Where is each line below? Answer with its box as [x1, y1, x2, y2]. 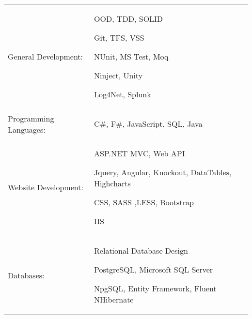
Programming [8, 112, 54, 124]
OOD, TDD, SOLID [94, 13, 163, 24]
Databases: [8, 269, 45, 281]
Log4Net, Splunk [94, 89, 151, 100]
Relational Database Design [94, 245, 188, 256]
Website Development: [8, 182, 83, 193]
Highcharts [94, 178, 131, 189]
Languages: [8, 123, 46, 135]
